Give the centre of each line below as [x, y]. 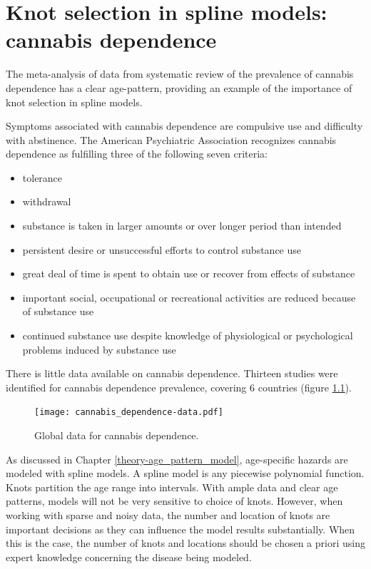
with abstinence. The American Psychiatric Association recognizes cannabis [171, 139]
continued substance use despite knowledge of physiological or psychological [188, 335]
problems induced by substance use [99, 349]
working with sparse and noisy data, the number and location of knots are [168, 515]
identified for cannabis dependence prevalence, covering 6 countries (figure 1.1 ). [179, 387]
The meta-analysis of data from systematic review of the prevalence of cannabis [180, 74]
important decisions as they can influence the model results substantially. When [181, 529]
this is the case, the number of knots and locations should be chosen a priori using [185, 543]
